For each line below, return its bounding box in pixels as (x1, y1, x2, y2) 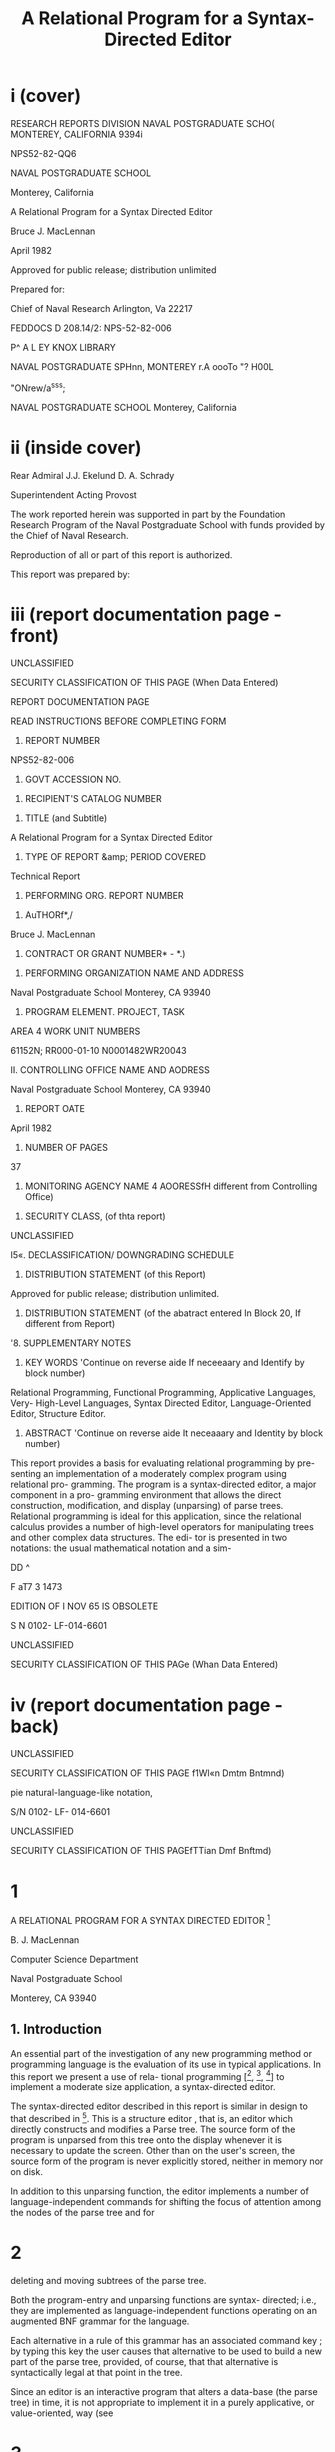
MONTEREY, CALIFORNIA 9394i (10, 128, 143, 140)
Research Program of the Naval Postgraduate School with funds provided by (10, 518, 325, 531)
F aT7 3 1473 (10, 1581, 63, 1593)
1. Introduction (10, 2021, 102, 2038)
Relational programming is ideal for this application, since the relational (10, 1510, 302, 1522)
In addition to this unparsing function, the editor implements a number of (10, 2185, 310, 2197)
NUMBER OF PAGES (24, 1142, 108, 1154)
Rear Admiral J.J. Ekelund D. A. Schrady (10, 469, 175, 481)
